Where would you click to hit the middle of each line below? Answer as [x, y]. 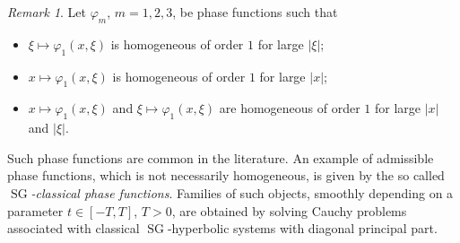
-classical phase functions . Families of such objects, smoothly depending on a [242, 192]
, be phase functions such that [255, 12]
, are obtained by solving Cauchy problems [289, 210]
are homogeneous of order [290, 108]
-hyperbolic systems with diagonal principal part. [302, 228]
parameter [35, 210]
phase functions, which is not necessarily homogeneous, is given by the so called [226, 175]
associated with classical [74, 228]
